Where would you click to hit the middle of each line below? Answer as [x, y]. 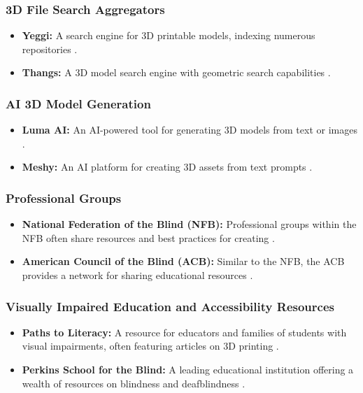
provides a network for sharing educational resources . [137, 275]
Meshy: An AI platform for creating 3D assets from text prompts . [167, 167]
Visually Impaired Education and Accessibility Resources [170, 306]
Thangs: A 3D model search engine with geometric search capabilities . [176, 72]
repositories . [50, 49]
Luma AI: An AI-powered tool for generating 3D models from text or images [190, 130]
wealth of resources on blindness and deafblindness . [134, 383]
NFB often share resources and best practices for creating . [148, 237]
